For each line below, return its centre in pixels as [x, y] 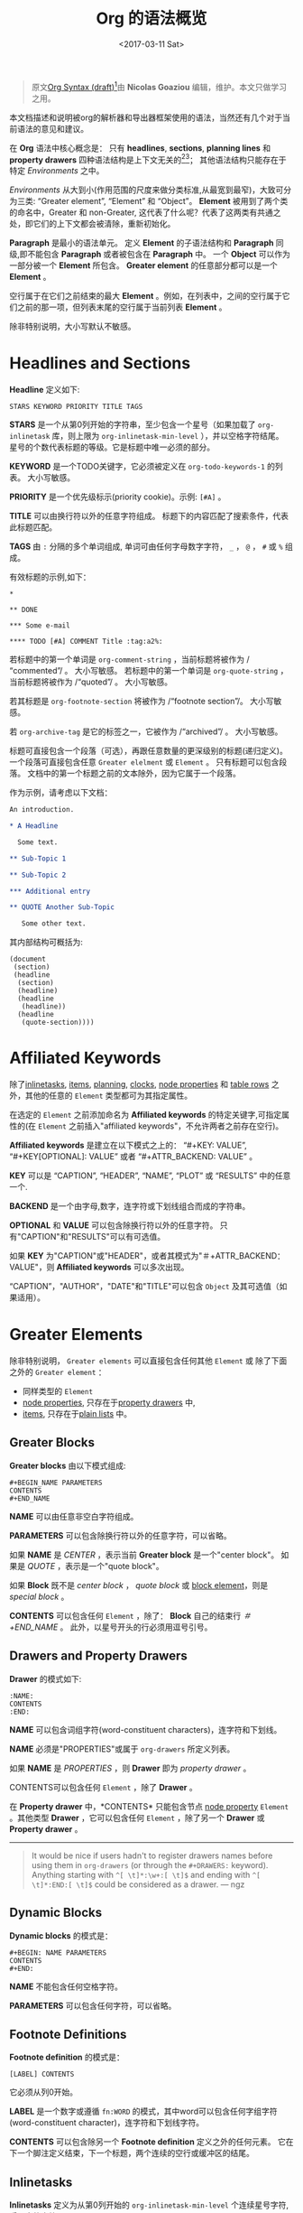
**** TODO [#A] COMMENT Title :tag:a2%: [87, 642]
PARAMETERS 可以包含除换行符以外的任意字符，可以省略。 [120, 1535]
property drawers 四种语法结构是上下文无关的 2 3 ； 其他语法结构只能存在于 [148, 159]
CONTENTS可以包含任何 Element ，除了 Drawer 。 [103, 1787]
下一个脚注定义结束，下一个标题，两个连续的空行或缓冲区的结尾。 [132, 2153]
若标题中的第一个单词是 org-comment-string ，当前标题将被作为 [127, 659]
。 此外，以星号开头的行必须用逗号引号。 [136, 1627]
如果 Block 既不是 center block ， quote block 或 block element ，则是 [139, 1585]
